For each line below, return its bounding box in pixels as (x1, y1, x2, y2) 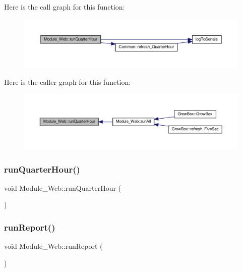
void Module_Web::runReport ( (4, 241, 103, 251)
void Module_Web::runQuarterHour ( (4, 182, 122, 193)
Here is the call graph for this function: (4, 2, 125, 12)
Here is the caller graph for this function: (4, 77, 131, 87)
